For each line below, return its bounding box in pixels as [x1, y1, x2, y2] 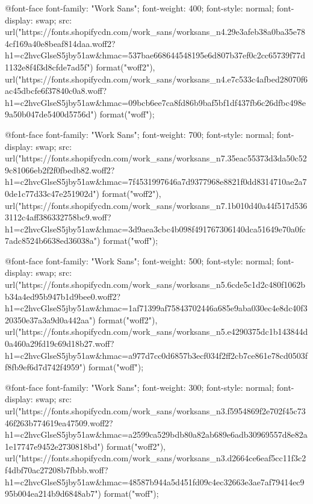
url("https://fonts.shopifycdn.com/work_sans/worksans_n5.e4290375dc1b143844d [5, 325, 308, 338]
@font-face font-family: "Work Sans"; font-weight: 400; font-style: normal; [5, 2, 274, 14]
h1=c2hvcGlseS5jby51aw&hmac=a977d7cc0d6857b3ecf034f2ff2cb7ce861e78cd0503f [5, 349, 308, 361]
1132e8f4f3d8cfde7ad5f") [5, 60, 93, 73]
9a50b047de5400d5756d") [5, 108, 98, 120]
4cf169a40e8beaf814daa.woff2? [5, 37, 116, 49]
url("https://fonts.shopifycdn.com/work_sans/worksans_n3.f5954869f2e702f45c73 [5, 405, 306, 417]
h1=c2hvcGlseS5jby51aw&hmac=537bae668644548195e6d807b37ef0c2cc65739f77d [5, 49, 306, 61]
